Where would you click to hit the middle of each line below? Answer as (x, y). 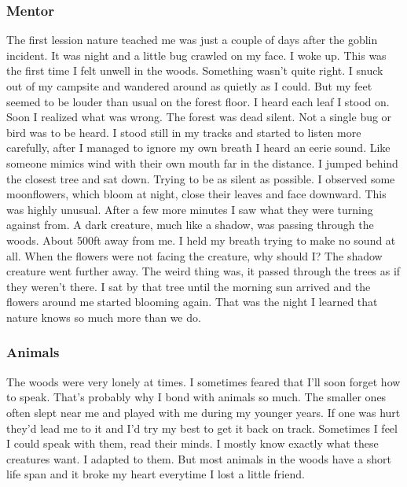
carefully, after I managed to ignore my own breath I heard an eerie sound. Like (198, 148)
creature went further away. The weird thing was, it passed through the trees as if (203, 271)
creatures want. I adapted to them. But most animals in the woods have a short (199, 458)
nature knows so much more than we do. (104, 317)
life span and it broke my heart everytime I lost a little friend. (156, 474)
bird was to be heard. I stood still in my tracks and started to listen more (184, 132)
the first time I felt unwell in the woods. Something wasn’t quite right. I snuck (195, 70)
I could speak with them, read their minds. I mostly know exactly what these (192, 443)
